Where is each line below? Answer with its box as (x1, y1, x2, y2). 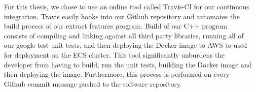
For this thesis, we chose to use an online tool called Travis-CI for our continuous (4, 1, 250, 11)
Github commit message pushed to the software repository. (4, 78, 182, 89)
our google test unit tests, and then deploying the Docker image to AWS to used (4, 40, 247, 50)
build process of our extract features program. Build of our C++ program (4, 21, 227, 31)
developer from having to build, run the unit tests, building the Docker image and (4, 59, 252, 69)
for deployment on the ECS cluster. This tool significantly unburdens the (4, 49, 225, 60)
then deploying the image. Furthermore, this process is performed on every (4, 69, 230, 79)
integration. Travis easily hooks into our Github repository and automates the (4, 11, 240, 21)
